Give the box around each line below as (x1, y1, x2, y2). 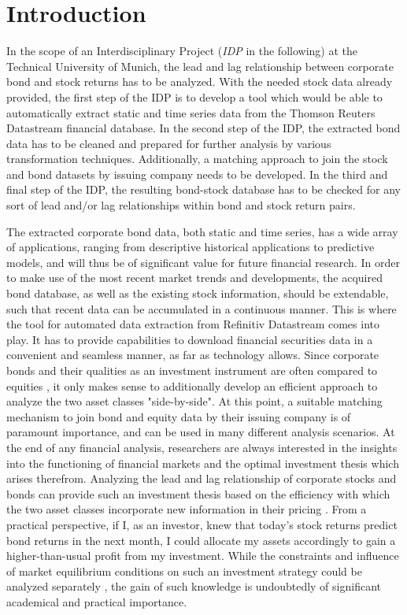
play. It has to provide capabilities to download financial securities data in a (6, 331, 373, 347)
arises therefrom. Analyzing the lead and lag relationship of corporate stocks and (6, 470, 397, 487)
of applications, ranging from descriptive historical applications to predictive (6, 239, 375, 255)
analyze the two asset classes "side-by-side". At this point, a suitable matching (6, 393, 383, 409)
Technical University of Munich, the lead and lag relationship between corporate (6, 57, 394, 74)
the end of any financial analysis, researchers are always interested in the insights (6, 439, 398, 455)
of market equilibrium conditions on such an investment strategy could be (6, 562, 362, 579)
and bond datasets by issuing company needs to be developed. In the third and (6, 165, 388, 182)
